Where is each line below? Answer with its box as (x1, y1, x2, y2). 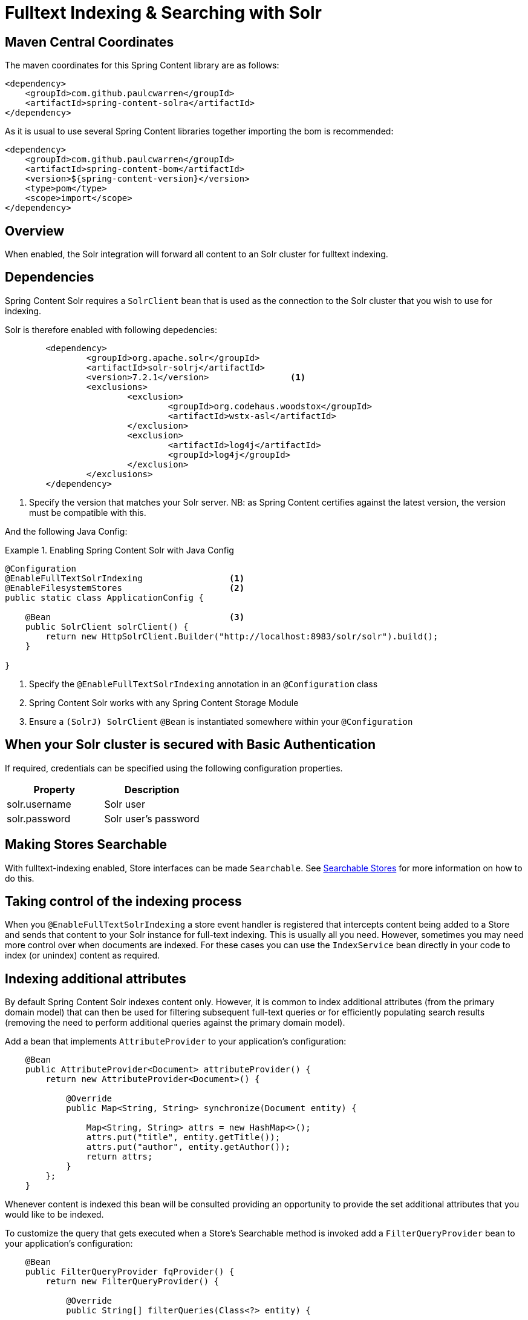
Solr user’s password (104, 812, 200, 825)
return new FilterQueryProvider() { (45, 1276, 220, 1287)
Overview (5, 223, 65, 239)
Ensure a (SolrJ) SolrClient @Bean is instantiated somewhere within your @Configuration (29, 716, 413, 727)
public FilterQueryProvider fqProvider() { (25, 1267, 235, 1277)
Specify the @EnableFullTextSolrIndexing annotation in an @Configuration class (29, 678, 378, 689)
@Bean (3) (25, 612, 245, 622)
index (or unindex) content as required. (5, 950, 160, 961)
